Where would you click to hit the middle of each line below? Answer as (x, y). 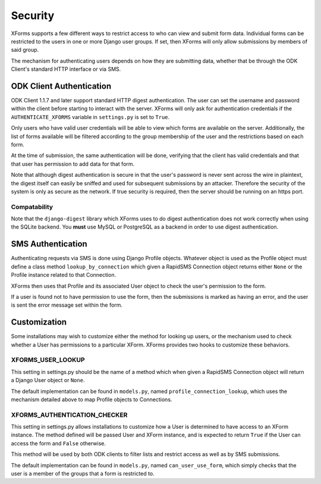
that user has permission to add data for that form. (73, 164)
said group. (25, 50)
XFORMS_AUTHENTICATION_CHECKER (69, 415)
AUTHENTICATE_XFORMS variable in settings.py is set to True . (90, 117)
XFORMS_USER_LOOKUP (48, 360)
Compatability (32, 207)
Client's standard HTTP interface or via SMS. (66, 69)
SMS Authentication (49, 244)
